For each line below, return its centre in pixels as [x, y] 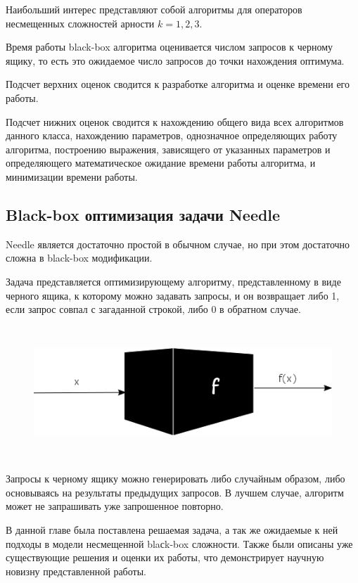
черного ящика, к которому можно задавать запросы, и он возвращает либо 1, [173, 295]
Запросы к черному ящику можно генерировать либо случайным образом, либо [175, 479]
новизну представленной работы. [76, 571]
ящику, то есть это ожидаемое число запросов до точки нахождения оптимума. [175, 60]
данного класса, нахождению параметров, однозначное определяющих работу [172, 135]
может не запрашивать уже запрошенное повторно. [115, 506]
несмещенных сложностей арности [80, 23]
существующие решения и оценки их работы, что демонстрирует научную [165, 557]
